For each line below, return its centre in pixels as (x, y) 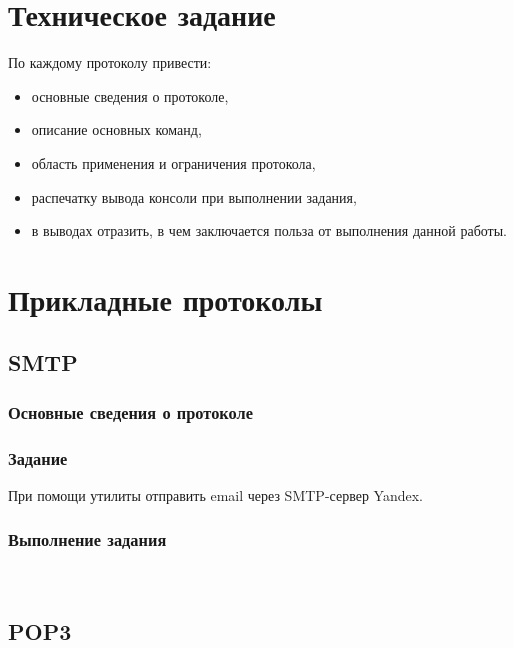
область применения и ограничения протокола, (173, 162)
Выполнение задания (87, 539)
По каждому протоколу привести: (110, 62)
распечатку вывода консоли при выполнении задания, (194, 196)
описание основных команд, (116, 129)
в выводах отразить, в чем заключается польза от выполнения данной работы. (269, 230)
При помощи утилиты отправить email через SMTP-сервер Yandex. (215, 494)
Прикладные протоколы (165, 298)
